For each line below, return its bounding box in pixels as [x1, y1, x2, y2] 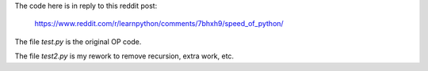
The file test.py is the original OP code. [14, 36, 142, 47]
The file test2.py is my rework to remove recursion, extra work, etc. [14, 51, 234, 61]
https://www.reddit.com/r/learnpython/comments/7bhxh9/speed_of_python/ [34, 19, 285, 28]
